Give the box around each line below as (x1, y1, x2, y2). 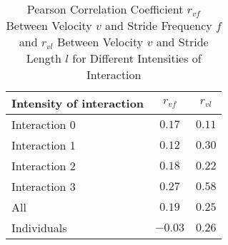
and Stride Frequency (105, 17, 212, 33)
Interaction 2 (11, 157, 76, 174)
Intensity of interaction (11, 95, 144, 111)
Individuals (11, 219, 67, 236)
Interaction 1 (11, 137, 76, 153)
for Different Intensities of (72, 50, 202, 66)
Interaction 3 (11, 178, 76, 194)
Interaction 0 (11, 116, 76, 132)
